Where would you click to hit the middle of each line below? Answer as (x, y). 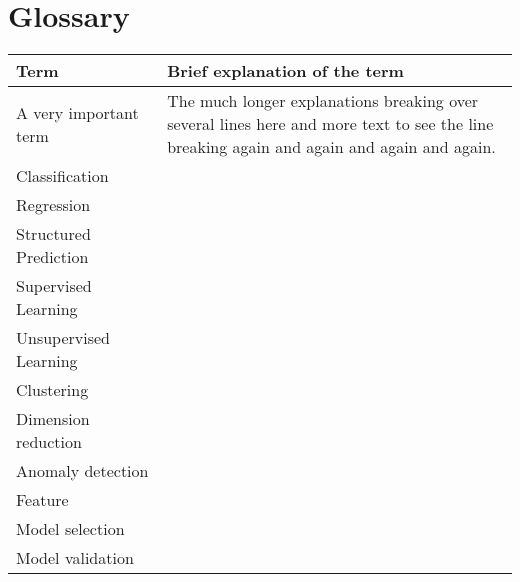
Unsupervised (63, 338)
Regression (53, 205)
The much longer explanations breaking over (323, 101)
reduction (49, 442)
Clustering (52, 390)
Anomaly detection (82, 471)
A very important (77, 112)
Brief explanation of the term (285, 71)
